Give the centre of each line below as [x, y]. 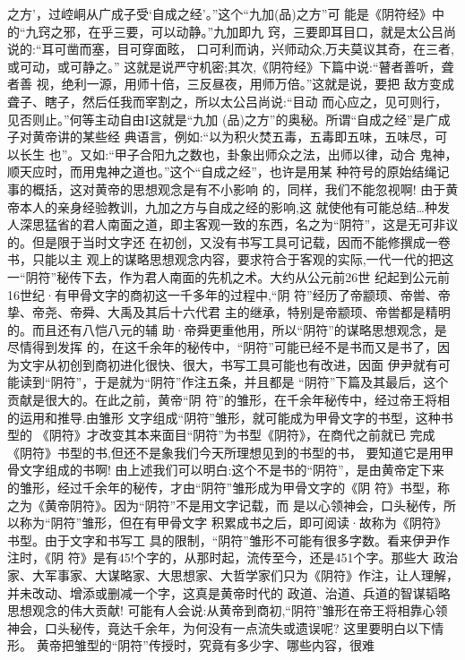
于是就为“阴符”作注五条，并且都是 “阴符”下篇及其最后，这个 [271, 382]
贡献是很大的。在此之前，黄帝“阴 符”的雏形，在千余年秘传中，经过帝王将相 [228, 400]
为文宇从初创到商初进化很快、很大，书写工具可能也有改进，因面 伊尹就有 [223, 364]
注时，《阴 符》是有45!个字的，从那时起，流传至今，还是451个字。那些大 [218, 557]
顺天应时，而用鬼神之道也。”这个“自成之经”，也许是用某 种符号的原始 [210, 171]
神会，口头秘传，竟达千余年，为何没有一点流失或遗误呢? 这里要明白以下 [220, 627]
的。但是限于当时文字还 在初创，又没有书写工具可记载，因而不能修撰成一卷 [229, 241]
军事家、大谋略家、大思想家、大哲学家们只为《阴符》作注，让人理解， [251, 575]
